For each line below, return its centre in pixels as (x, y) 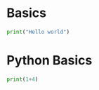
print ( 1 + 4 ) (22, 79)
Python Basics (49, 60)
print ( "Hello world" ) (38, 32)
